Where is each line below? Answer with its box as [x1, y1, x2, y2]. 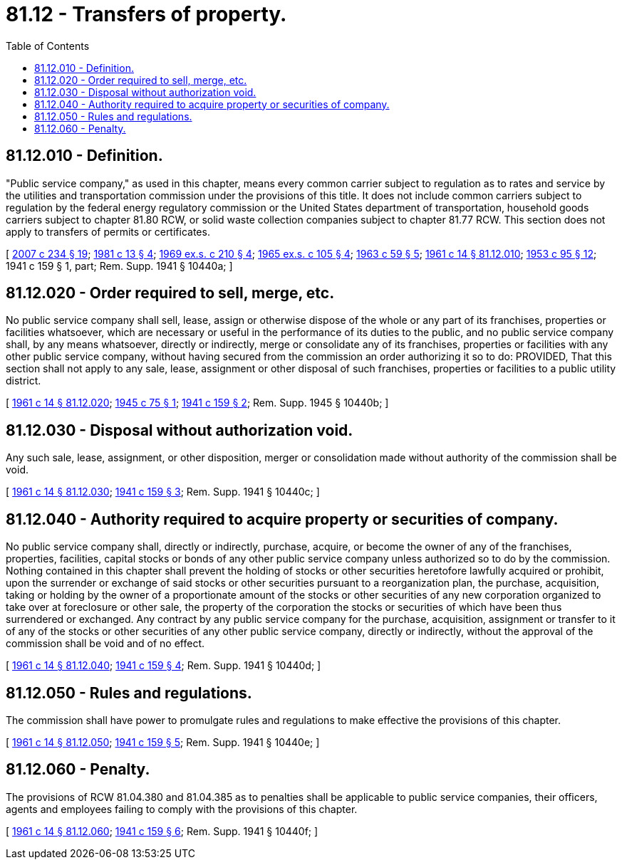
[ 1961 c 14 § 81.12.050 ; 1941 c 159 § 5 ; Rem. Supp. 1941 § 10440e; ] [6, 735, 320, 748]
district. [6, 374, 41, 387]
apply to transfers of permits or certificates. [6, 225, 210, 238]
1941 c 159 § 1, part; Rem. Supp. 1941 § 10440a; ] [6, 259, 233, 272]
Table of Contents [6, 39, 90, 52]
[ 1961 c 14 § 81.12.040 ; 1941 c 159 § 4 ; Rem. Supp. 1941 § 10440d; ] [6, 659, 321, 672]
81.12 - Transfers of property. [6, 2, 287, 26]
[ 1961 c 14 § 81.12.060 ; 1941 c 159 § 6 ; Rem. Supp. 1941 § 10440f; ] [6, 824, 318, 837]
